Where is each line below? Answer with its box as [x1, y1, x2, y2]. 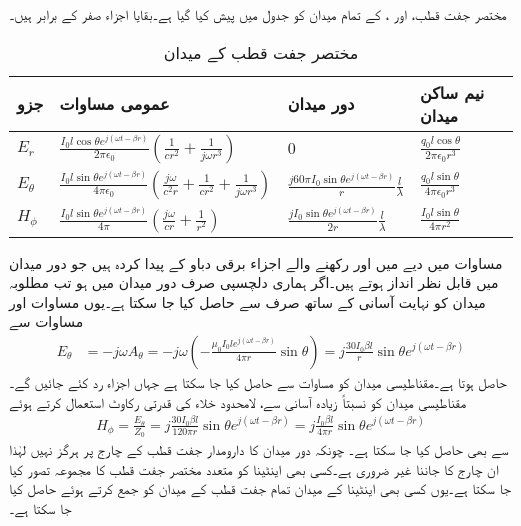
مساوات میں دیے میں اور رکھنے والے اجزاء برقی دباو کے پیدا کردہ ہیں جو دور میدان [9, 252, 503, 273]
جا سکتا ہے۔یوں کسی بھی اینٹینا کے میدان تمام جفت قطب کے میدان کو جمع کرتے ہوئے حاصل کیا [9, 478, 511, 499]
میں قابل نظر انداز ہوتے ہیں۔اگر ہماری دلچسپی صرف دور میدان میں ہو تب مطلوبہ [9, 272, 499, 293]
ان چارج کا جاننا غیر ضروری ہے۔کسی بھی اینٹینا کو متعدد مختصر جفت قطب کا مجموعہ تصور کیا [9, 458, 499, 479]
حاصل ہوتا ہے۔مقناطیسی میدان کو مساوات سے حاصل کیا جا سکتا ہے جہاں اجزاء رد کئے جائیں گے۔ [9, 371, 507, 392]
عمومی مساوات [59, 92, 170, 116]
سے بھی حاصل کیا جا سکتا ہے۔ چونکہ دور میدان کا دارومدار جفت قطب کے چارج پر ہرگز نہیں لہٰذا [9, 439, 509, 460]
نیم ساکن [420, 80, 485, 104]
